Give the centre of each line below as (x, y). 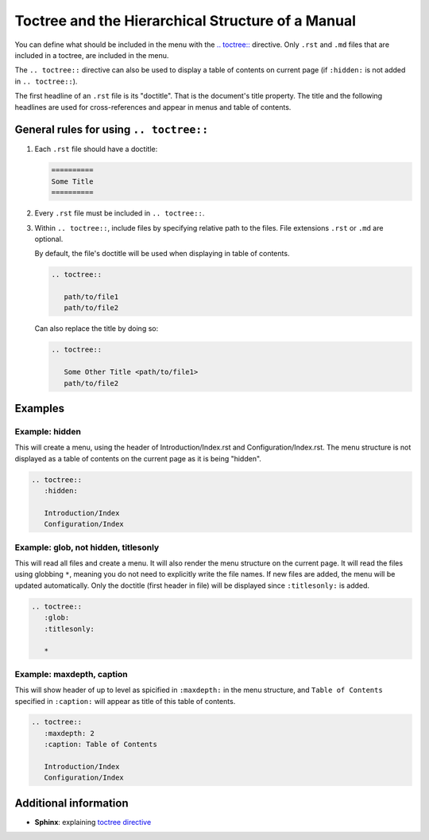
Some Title (72, 181)
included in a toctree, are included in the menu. (92, 55)
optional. (49, 239)
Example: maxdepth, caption (71, 674)
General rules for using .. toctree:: (112, 130)
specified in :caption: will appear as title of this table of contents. (125, 701)
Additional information (71, 803)
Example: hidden (48, 432)
